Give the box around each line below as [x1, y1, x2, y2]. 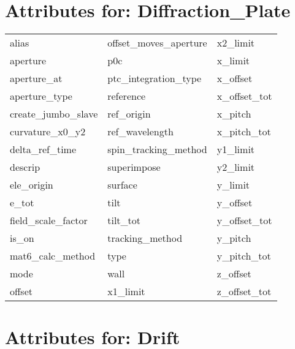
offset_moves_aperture [107, 36, 207, 50]
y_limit [216, 178, 250, 192]
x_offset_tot [216, 89, 272, 103]
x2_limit [216, 36, 255, 50]
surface [107, 178, 137, 192]
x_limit [216, 53, 250, 68]
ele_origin [10, 178, 53, 192]
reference [107, 89, 146, 103]
